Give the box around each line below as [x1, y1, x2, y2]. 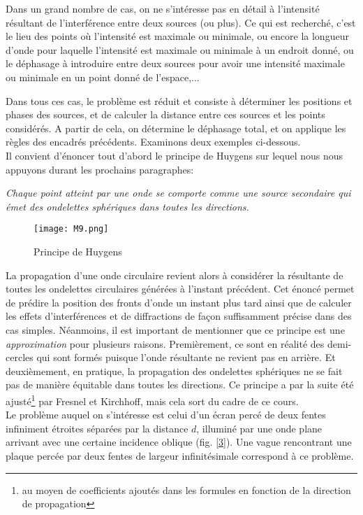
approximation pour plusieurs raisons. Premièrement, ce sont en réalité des [6, 336, 325, 351]
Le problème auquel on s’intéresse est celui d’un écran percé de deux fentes [6, 407, 326, 422]
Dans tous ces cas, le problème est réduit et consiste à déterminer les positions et [6, 93, 353, 108]
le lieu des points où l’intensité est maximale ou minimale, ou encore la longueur [6, 29, 349, 43]
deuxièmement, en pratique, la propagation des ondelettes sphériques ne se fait [6, 363, 343, 378]
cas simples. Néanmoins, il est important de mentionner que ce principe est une [6, 322, 345, 337]
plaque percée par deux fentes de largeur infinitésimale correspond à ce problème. [6, 448, 354, 463]
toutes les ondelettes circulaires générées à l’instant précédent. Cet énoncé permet [6, 281, 355, 296]
